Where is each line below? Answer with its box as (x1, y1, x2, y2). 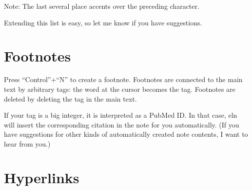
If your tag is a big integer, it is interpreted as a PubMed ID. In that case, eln (4, 110, 237, 120)
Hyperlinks (4, 167, 79, 187)
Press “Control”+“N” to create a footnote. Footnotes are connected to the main (4, 74, 243, 84)
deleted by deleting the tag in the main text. (4, 93, 137, 104)
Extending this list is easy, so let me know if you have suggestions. (4, 17, 202, 27)
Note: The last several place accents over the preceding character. (4, 1, 199, 11)
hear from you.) (4, 138, 51, 148)
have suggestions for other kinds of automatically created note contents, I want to (4, 129, 248, 139)
